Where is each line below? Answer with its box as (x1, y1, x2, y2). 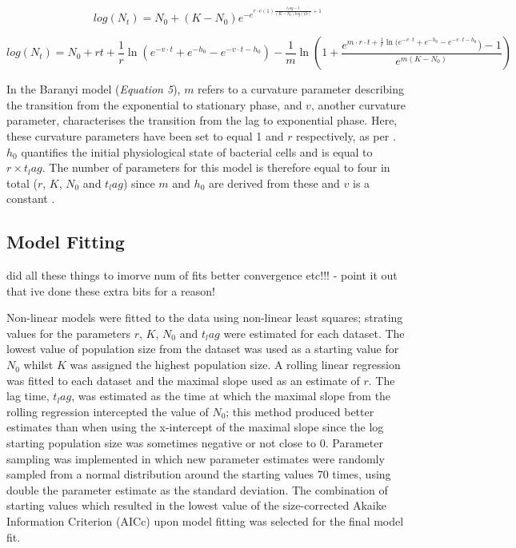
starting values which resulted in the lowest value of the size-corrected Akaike (6, 497, 386, 514)
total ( (6, 174, 38, 191)
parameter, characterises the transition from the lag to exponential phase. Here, (6, 112, 398, 129)
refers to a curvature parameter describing (198, 81, 404, 97)
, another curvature (310, 96, 406, 113)
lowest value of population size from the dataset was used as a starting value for (6, 340, 399, 357)
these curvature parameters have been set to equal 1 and (6, 127, 284, 144)
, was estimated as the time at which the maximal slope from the (71, 387, 391, 404)
